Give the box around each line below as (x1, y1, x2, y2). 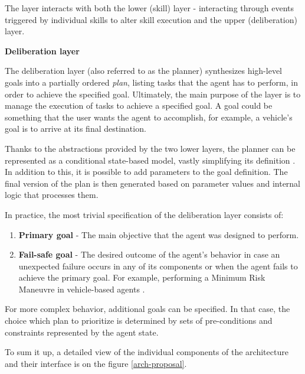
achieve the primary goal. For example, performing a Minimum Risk (18, 271, 265, 284)
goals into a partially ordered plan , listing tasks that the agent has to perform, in (5, 76, 298, 88)
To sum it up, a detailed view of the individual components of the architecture (5, 346, 288, 358)
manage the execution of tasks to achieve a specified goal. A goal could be (5, 99, 273, 112)
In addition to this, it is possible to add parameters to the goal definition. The (5, 165, 288, 178)
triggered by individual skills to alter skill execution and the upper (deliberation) (5, 13, 297, 25)
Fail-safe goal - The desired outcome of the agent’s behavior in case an (18, 248, 280, 261)
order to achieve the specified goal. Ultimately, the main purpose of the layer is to (5, 87, 301, 100)
